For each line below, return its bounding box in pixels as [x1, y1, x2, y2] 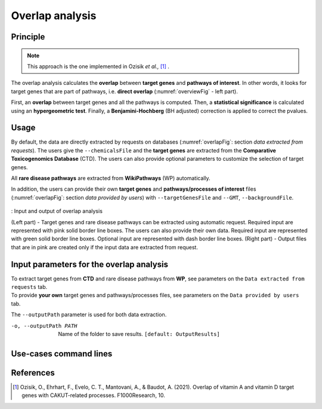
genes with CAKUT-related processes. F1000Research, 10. [21, 392, 165, 399]
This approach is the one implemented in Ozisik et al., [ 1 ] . [27, 63, 170, 70]
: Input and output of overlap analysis [11, 207, 103, 215]
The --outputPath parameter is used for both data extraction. [11, 311, 167, 318]
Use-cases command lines [11, 349, 113, 359]
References [11, 368, 55, 378]
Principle [11, 32, 45, 42]
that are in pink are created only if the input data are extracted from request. [11, 243, 198, 251]
